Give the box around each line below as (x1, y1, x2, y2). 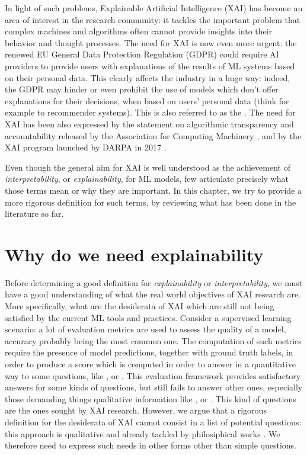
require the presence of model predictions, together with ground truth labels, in (5, 346, 293, 358)
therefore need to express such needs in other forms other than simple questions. (5, 439, 296, 451)
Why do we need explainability (5, 242, 264, 266)
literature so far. (5, 207, 64, 220)
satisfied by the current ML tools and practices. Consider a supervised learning (5, 311, 292, 323)
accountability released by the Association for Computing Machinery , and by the (5, 129, 302, 142)
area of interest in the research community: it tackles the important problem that (5, 13, 300, 25)
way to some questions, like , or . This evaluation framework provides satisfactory (5, 369, 301, 382)
